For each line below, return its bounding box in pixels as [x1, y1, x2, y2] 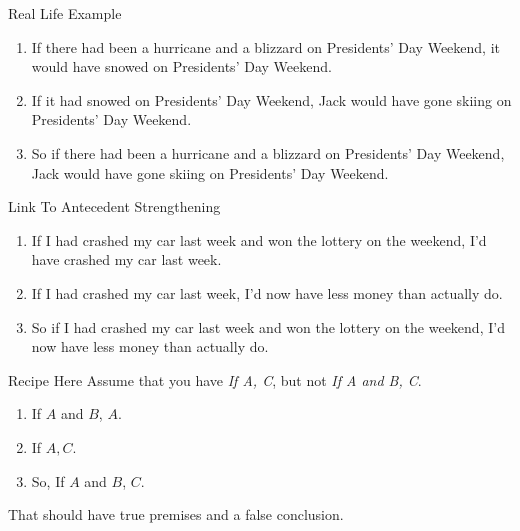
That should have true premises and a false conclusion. [8, 504, 344, 525]
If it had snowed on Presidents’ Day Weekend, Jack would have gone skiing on [31, 89, 512, 110]
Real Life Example [8, 3, 122, 23]
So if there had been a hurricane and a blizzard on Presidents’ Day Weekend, [31, 142, 505, 163]
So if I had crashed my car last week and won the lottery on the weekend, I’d [31, 316, 505, 337]
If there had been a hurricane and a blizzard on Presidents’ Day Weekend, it [31, 36, 500, 57]
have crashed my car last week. [31, 249, 222, 270]
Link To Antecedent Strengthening [8, 196, 221, 217]
